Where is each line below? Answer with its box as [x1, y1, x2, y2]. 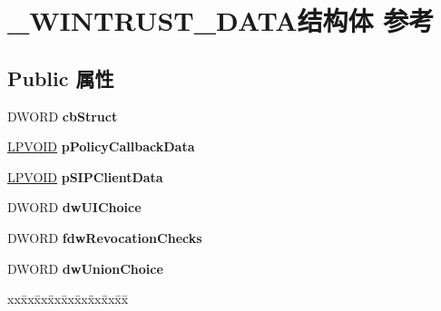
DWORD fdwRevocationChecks [7, 228, 202, 247]
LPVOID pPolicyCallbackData [7, 137, 195, 156]
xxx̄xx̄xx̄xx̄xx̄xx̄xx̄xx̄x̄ [7, 289, 129, 308]
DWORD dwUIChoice [7, 198, 142, 217]
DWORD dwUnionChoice [7, 258, 163, 277]
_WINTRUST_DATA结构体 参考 [7, 2, 435, 39]
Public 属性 [7, 63, 114, 92]
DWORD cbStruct [7, 106, 118, 125]
